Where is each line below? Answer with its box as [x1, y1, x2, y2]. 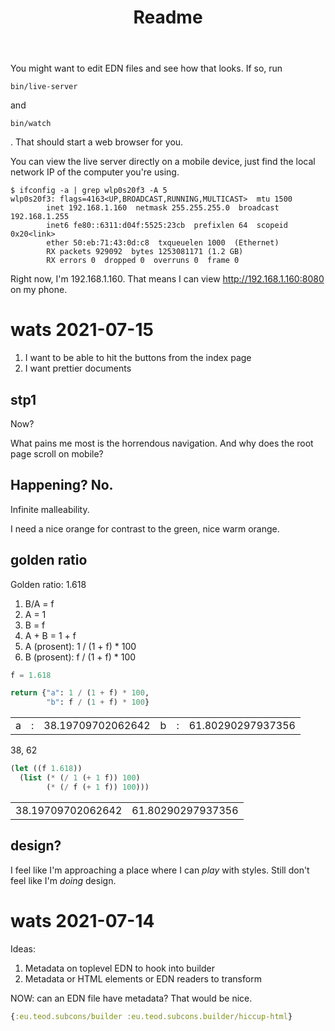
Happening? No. [10, 477, 114, 494]
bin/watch [10, 119, 52, 129]
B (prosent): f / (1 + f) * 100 [24, 651, 137, 663]
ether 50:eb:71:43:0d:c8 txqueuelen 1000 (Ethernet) [46, 238, 280, 248]
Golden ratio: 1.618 [10, 578, 87, 590]
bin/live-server [10, 82, 78, 92]
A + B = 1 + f [24, 629, 77, 641]
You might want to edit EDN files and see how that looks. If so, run [10, 62, 283, 75]
